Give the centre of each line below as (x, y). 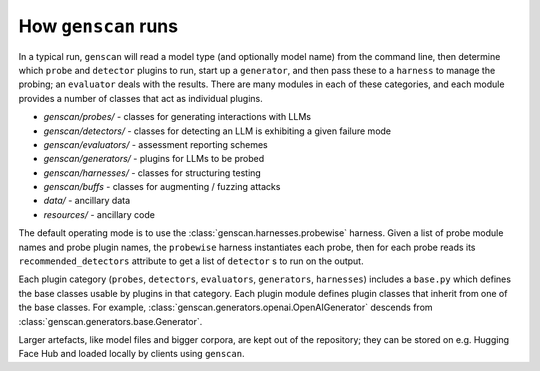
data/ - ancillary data (86, 201)
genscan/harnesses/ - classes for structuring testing (152, 172)
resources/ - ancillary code (99, 214)
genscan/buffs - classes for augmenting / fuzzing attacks (162, 187)
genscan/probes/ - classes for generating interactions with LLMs (177, 117)
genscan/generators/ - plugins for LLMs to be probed (154, 159)
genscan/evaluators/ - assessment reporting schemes (156, 144)
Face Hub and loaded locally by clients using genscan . (131, 354)
